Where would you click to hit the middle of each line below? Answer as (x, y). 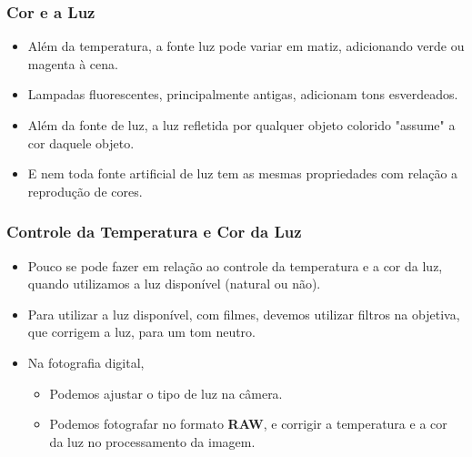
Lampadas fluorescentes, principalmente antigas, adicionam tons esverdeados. (243, 94)
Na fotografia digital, (86, 362)
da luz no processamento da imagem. (152, 441)
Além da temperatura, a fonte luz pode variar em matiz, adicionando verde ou (246, 46)
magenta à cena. (73, 63)
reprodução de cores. (85, 191)
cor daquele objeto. (81, 142)
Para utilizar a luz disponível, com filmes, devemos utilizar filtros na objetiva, (244, 314)
